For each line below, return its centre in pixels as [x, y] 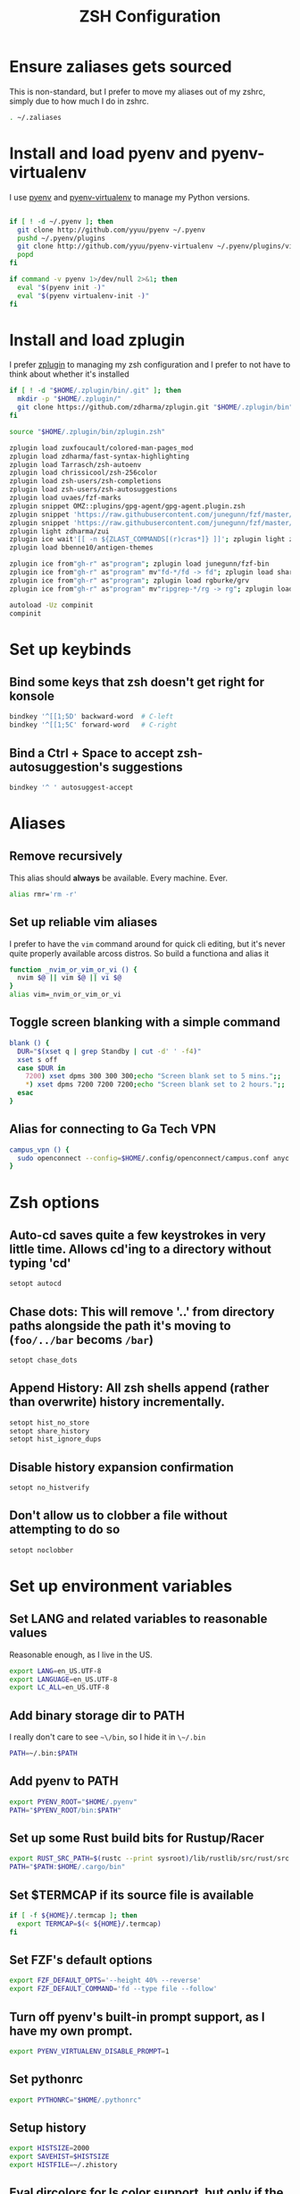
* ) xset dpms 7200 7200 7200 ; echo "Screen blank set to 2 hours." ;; [155, 1084]
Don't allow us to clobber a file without [118, 1515]
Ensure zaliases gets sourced [121, 67]
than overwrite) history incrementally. [117, 1402]
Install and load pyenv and [108, 153]
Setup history [48, 2127]
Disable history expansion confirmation [121, 1467]
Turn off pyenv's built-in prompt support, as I [137, 2016]
